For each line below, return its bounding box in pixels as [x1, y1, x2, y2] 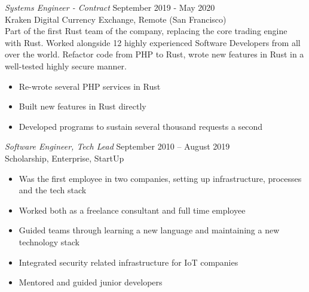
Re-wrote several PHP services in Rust [19, 80, 161, 92]
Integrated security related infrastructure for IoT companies [19, 255, 238, 268]
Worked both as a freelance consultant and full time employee [19, 203, 246, 216]
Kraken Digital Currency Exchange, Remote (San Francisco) [5, 13, 227, 25]
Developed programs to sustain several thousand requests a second [19, 120, 263, 132]
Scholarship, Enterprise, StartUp [5, 151, 124, 164]
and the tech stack [19, 184, 87, 196]
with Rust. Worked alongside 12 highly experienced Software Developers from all [5, 36, 301, 48]
